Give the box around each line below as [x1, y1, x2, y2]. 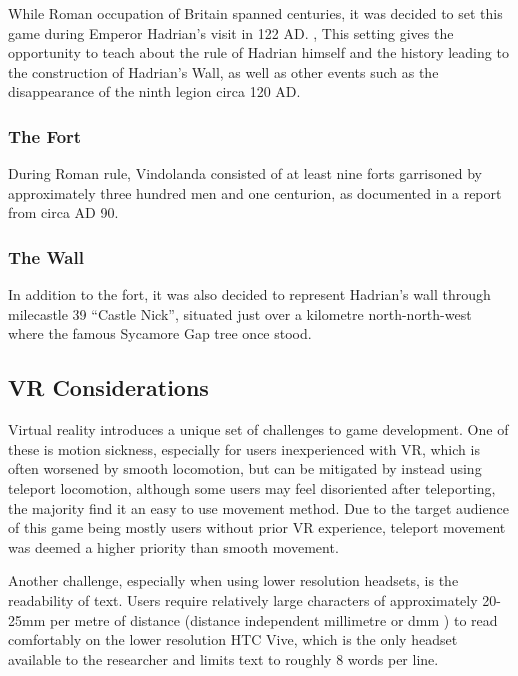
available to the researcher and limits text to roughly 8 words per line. [8, 648, 439, 669]
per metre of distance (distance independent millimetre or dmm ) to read [49, 609, 498, 630]
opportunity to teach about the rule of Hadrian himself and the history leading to [8, 42, 509, 63]
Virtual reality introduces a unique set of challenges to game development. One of [8, 419, 509, 440]
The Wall [8, 244, 84, 269]
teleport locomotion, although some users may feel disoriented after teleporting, [8, 477, 496, 498]
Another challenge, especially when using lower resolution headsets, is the [8, 570, 459, 591]
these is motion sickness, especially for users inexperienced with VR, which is [8, 438, 480, 459]
